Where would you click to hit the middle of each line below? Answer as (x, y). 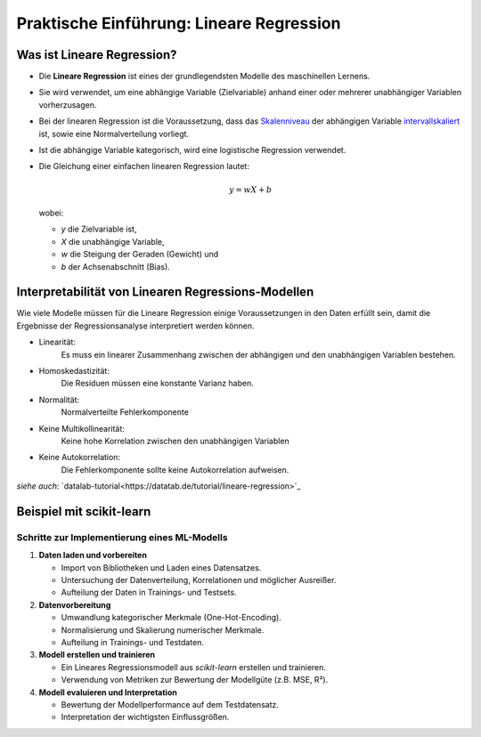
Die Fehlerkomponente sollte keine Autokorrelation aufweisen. (175, 470)
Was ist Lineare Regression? (97, 55)
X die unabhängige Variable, (113, 241)
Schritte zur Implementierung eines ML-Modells (122, 537)
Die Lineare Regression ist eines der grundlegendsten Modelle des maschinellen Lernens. (204, 77)
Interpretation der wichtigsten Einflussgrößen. (145, 717)
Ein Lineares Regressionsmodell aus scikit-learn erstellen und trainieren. (194, 667)
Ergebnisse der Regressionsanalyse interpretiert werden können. (135, 326)
